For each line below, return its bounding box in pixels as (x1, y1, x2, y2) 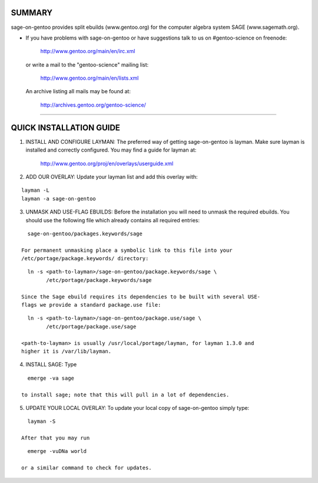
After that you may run (21, 435, 90, 442)
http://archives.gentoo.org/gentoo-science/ (40, 101, 147, 109)
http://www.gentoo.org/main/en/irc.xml (40, 48, 135, 55)
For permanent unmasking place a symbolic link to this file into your (21, 247, 233, 254)
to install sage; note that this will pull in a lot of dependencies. (21, 391, 230, 398)
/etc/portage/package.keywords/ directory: (21, 255, 149, 262)
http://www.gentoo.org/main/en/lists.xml (40, 74, 139, 82)
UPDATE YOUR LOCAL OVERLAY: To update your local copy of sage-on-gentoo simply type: (25, 404, 250, 411)
